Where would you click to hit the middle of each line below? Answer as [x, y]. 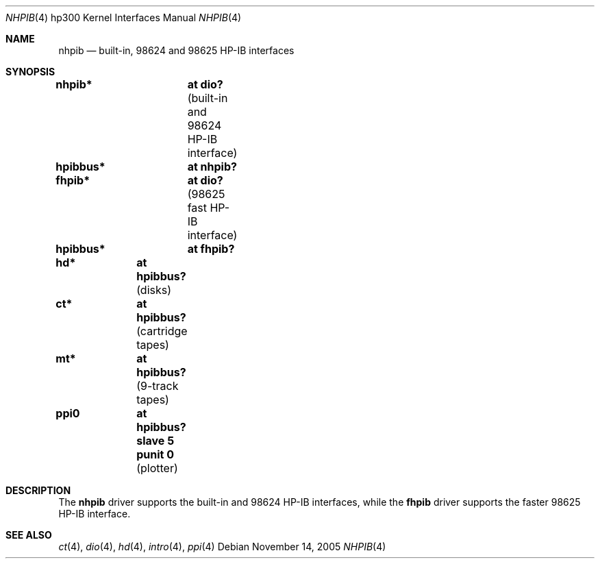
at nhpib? [212, 167]
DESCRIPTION [38, 490]
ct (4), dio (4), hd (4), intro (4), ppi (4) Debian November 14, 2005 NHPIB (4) [222, 547]
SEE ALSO [29, 535]
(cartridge [162, 331]
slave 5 [155, 441]
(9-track [158, 386]
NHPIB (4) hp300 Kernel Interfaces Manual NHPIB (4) [124, 17]
